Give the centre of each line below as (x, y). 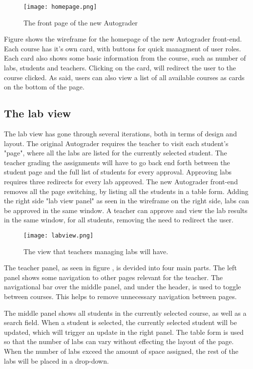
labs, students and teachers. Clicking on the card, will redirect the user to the (120, 68)
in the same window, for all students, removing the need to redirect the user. (119, 220)
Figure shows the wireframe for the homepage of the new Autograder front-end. (123, 39)
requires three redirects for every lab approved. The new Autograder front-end (121, 181)
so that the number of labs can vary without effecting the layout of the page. (119, 341)
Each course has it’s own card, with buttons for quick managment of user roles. (123, 48)
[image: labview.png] (59, 235)
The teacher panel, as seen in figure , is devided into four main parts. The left (120, 268)
